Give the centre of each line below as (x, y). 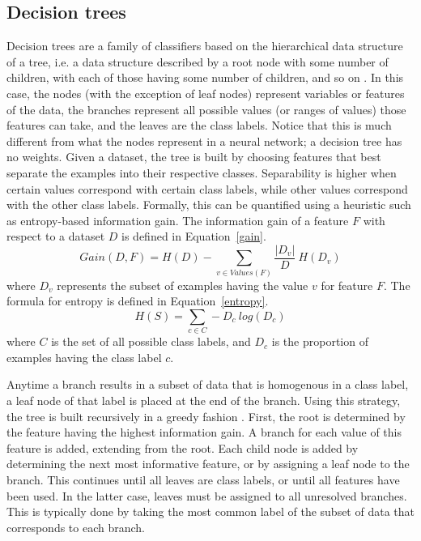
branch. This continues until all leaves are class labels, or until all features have (203, 479)
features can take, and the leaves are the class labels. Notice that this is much (199, 125)
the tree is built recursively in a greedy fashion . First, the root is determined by (206, 416)
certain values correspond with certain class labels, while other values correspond (207, 188)
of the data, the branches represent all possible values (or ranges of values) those (206, 109)
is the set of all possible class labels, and (151, 341)
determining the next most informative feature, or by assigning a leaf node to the (208, 464)
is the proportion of (320, 341)
